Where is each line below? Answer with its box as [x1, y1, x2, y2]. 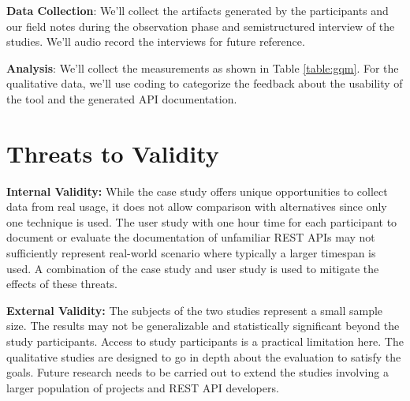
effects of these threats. [6, 275, 118, 292]
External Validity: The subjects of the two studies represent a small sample [6, 302, 383, 318]
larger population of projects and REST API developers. [6, 379, 279, 395]
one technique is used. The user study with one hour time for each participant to [6, 213, 397, 230]
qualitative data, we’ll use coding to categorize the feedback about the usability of [6, 75, 403, 92]
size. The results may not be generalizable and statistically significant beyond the [6, 317, 400, 334]
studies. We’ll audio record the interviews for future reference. [6, 33, 305, 50]
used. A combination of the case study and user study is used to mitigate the [6, 260, 379, 276]
